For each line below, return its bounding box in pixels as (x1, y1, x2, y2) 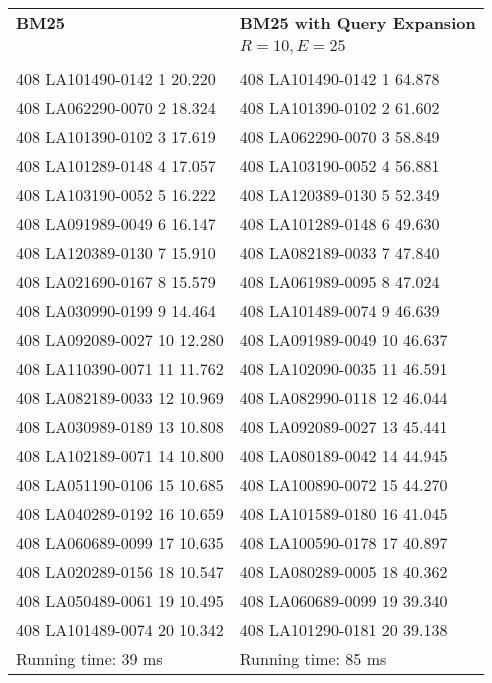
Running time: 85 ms (239, 647, 387, 670)
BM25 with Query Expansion (239, 11, 476, 34)
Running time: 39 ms (16, 647, 163, 670)
